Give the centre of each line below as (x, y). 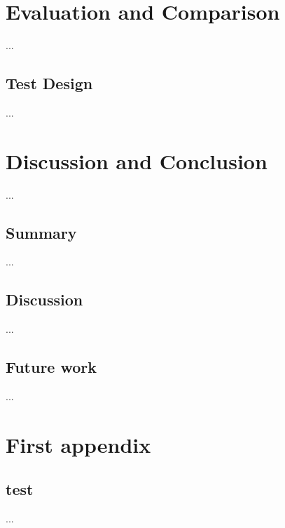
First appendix (78, 444)
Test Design (49, 83)
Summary (41, 232)
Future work (51, 367)
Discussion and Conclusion (137, 160)
